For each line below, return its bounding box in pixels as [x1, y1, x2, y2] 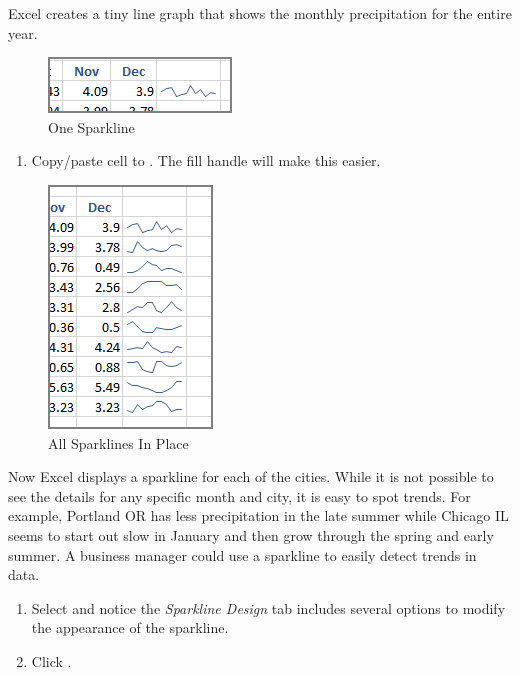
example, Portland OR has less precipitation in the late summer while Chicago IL [8, 505, 509, 526]
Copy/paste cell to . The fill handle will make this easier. [31, 150, 381, 171]
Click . [31, 650, 72, 671]
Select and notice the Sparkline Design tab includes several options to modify [31, 597, 506, 618]
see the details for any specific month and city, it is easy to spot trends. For [8, 485, 471, 506]
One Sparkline [48, 116, 135, 137]
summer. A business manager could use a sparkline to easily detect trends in [8, 544, 477, 565]
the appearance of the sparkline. [31, 617, 229, 638]
